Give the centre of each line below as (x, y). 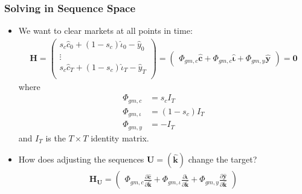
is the (56, 137)
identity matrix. (120, 137)
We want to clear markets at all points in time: (105, 31)
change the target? (223, 159)
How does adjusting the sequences (81, 159)
